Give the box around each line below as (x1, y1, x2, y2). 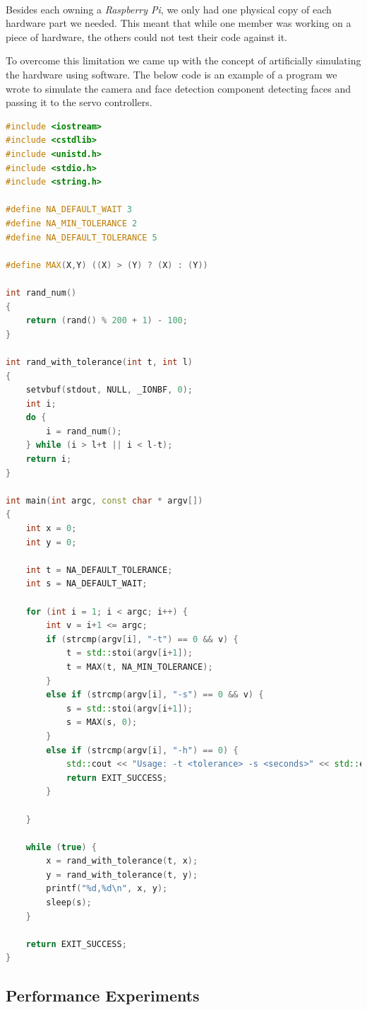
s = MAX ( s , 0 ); (66, 717, 138, 728)
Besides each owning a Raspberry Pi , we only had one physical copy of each (6, 1, 332, 16)
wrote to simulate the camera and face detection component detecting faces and (6, 81, 351, 95)
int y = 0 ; (25, 537, 77, 547)
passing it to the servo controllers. (6, 95, 152, 110)
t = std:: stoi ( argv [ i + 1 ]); (66, 648, 193, 658)
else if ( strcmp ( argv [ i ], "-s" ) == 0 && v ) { (46, 690, 264, 700)
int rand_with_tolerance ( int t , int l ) (6, 356, 193, 367)
